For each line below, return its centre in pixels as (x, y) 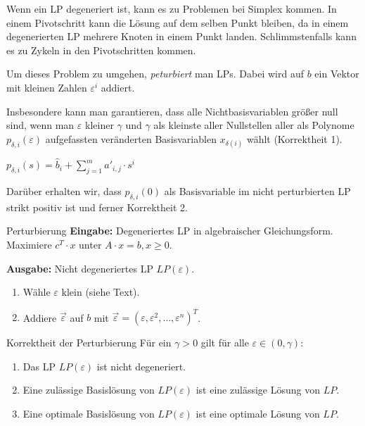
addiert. (118, 87)
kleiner (100, 125)
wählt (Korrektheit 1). (294, 138)
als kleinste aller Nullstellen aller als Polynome (254, 125)
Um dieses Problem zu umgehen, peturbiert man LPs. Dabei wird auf (155, 74)
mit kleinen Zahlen (47, 87)
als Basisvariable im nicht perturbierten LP (257, 190)
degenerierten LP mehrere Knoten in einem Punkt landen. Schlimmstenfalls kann (181, 36)
